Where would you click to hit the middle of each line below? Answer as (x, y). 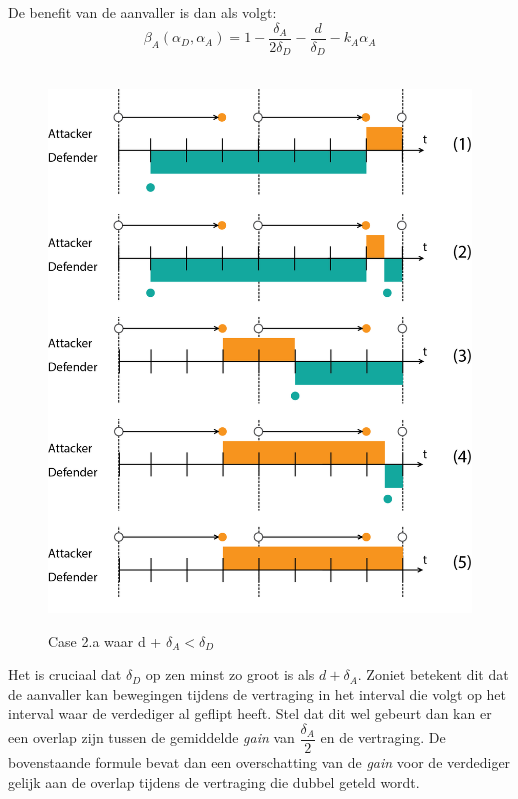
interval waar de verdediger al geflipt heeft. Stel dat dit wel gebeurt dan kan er (250, 713)
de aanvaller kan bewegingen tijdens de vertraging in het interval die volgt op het (257, 693)
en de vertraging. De (383, 737)
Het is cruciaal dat (65, 674)
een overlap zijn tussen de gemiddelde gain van (151, 737)
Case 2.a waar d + (105, 640)
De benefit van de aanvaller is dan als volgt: (142, 12)
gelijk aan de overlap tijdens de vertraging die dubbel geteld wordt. (214, 781)
